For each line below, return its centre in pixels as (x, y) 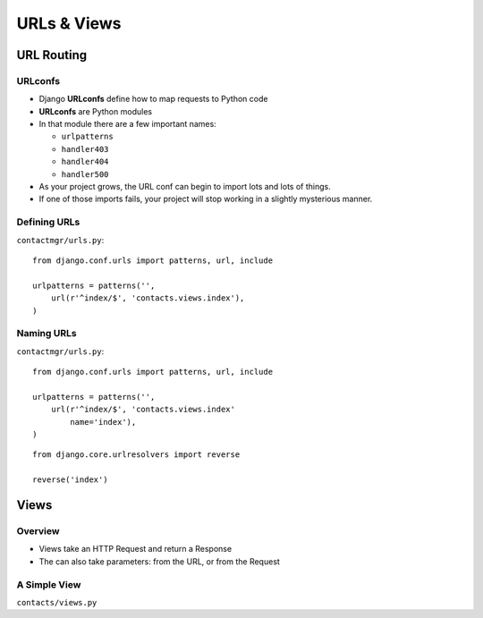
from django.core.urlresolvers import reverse (136, 455)
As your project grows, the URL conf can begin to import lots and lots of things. (185, 187)
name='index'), (103, 422)
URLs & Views (69, 23)
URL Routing (52, 55)
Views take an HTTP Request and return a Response (136, 549)
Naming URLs (47, 334)
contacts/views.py (57, 602)
